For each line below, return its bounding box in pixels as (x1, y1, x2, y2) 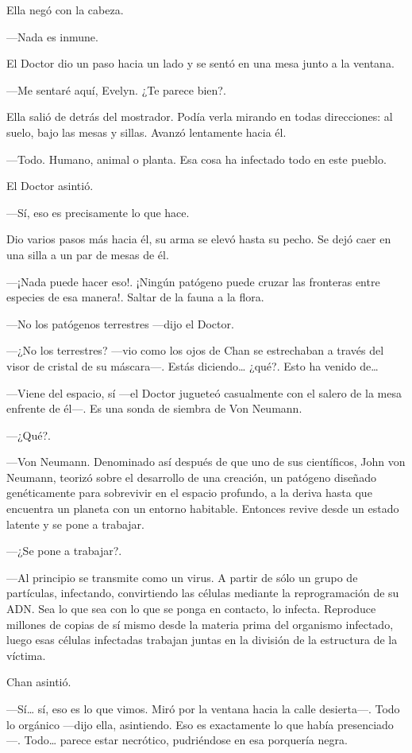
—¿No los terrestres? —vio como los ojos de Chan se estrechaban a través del (6, 342, 384, 359)
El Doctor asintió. (6, 177, 94, 194)
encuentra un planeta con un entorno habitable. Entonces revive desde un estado (6, 500, 399, 517)
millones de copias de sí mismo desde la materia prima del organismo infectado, (6, 615, 394, 632)
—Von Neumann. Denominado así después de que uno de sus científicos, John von (6, 453, 406, 470)
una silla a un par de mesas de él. (6, 246, 169, 262)
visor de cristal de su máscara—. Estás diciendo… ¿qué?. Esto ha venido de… (6, 357, 379, 374)
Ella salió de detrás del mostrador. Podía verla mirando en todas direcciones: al (6, 108, 393, 125)
